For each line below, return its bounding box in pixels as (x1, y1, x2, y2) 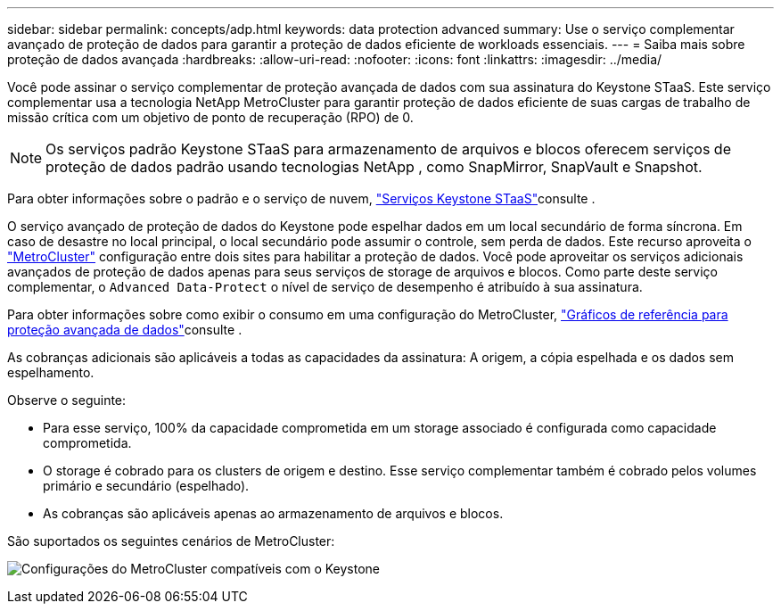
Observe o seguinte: (7, 392, 127, 408)
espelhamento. (7, 365, 95, 380)
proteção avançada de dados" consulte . (7, 322, 243, 337)
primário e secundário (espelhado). (43, 478, 250, 493)
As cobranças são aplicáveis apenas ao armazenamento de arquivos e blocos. (43, 506, 504, 521)
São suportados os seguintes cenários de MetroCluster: (7, 533, 335, 549)
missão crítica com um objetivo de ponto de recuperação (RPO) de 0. (7, 110, 414, 125)
